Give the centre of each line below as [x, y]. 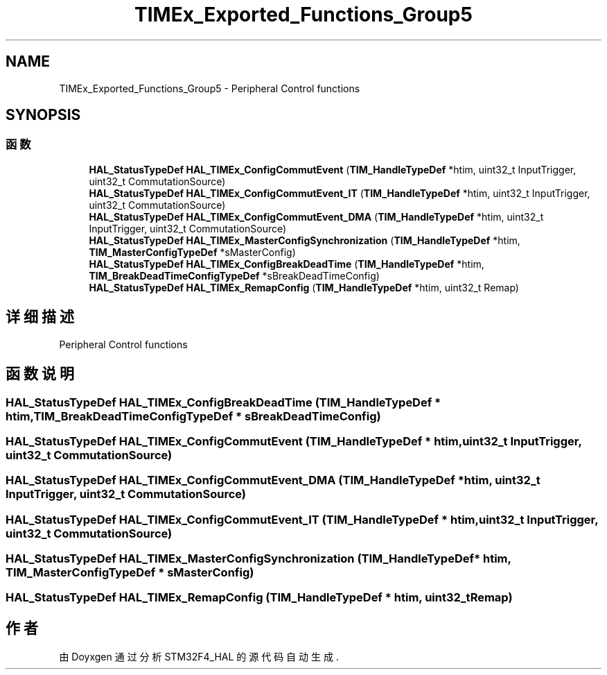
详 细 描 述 [40, 317]
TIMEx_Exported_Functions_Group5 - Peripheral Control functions [210, 88]
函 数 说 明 [40, 374]
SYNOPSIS [43, 115]
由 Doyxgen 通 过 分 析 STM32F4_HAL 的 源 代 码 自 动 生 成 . [199, 657]
